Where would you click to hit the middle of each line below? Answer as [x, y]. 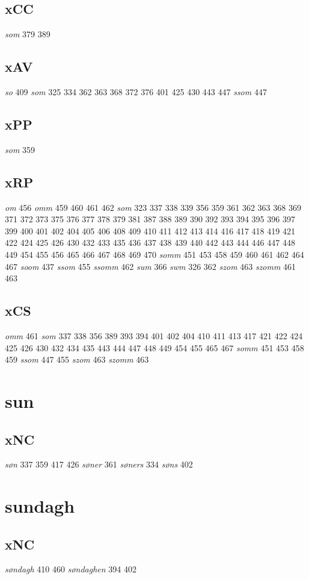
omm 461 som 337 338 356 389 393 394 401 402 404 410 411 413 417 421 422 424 [154, 335]
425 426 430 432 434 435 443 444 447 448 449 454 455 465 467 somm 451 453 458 [154, 347]
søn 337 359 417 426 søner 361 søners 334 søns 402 [99, 464]
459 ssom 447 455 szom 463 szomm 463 [77, 359]
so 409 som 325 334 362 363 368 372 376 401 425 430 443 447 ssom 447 [136, 92]
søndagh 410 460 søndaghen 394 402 [71, 569]
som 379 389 [28, 34]
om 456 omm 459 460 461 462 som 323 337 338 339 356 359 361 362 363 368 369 [153, 207]
